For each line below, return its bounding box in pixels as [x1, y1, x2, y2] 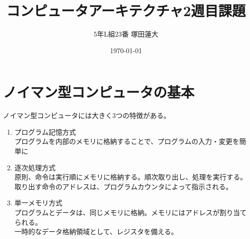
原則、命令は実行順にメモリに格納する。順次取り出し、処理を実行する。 [14, 172, 247, 182]
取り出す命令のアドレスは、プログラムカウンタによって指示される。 [14, 181, 233, 191]
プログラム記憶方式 [14, 126, 76, 137]
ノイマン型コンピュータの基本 [3, 82, 195, 102]
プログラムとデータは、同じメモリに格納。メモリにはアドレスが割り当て [14, 207, 247, 217]
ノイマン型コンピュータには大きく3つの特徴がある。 [3, 110, 170, 120]
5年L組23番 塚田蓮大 [93, 29, 159, 39]
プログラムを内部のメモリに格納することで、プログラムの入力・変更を [14, 136, 239, 146]
